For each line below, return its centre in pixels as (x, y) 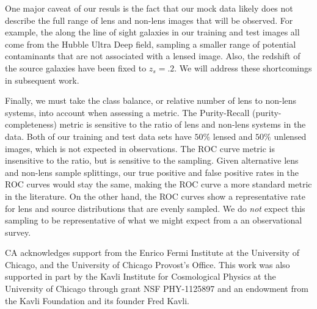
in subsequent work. (42, 80)
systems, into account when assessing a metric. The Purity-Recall (127, 112)
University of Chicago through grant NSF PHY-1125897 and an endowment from (157, 289)
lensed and (233, 136)
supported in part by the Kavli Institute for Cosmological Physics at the (140, 276)
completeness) (31, 124)
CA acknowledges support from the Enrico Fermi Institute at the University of (152, 253)
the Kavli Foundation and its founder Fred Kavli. (97, 300)
